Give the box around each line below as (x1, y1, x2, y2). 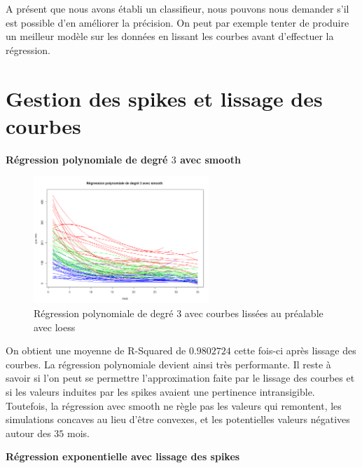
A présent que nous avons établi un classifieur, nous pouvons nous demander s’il (6, 1, 349, 15)
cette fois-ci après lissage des (234, 343, 356, 358)
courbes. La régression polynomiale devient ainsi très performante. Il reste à (6, 356, 331, 371)
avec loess (34, 319, 76, 334)
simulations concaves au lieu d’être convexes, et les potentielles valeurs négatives (6, 412, 350, 427)
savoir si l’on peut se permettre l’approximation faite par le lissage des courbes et (6, 370, 355, 385)
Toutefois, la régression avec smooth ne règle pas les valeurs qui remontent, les (6, 398, 342, 413)
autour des (6, 425, 51, 440)
